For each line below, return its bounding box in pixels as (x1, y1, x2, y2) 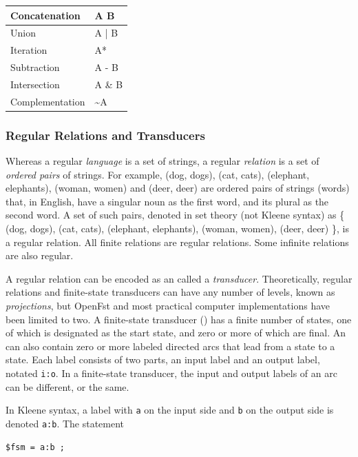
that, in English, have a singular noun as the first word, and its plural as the (6, 194, 329, 208)
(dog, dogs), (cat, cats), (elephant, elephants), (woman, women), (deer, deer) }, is (6, 221, 349, 235)
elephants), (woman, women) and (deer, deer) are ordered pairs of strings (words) (6, 181, 350, 195)
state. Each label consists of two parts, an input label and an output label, (6, 352, 320, 367)
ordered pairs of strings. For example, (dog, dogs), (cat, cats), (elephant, (6, 167, 310, 181)
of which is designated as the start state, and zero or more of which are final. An (6, 325, 346, 340)
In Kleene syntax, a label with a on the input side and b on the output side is (6, 403, 334, 417)
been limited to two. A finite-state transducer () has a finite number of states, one (6, 312, 352, 326)
